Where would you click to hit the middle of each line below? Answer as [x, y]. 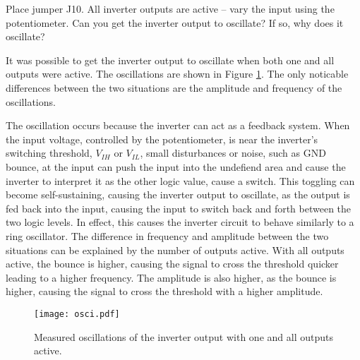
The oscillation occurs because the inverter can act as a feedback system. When [178, 125]
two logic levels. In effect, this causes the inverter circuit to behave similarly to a [180, 222]
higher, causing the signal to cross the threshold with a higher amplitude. [164, 291]
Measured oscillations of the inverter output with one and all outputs [184, 336]
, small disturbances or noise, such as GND [233, 153]
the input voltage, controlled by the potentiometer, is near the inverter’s [162, 139]
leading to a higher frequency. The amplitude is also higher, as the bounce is [171, 277]
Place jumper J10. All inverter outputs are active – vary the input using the [170, 8]
